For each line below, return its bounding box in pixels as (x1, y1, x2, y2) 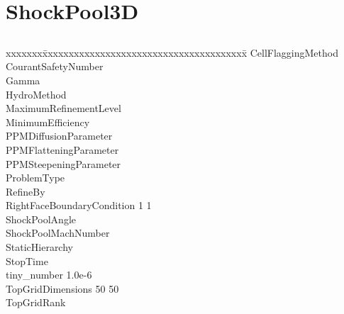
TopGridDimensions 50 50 (6, 281, 119, 296)
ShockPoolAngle (6, 211, 76, 226)
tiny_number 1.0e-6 (6, 267, 92, 282)
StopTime (6, 253, 48, 268)
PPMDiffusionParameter (6, 128, 113, 143)
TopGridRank (6, 295, 66, 310)
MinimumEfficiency (6, 114, 90, 129)
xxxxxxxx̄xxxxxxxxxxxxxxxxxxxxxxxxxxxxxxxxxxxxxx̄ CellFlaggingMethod (6, 45, 338, 60)
